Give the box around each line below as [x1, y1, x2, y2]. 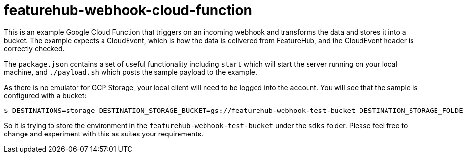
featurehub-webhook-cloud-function [4, 2, 253, 19]
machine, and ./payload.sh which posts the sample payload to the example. [4, 67, 257, 76]
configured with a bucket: [4, 91, 87, 100]
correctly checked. [4, 44, 65, 53]
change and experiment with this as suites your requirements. [4, 129, 204, 138]
